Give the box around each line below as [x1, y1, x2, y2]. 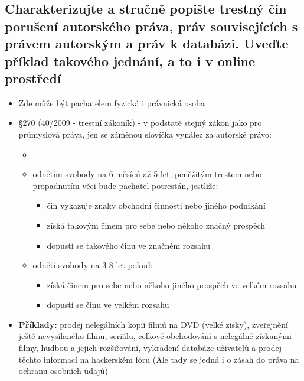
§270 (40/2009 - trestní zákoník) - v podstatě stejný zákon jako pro [18, 116, 262, 129]
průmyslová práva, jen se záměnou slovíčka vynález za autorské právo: [18, 128, 272, 140]
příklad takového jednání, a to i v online [5, 51, 256, 70]
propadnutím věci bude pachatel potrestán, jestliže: [32, 179, 218, 191]
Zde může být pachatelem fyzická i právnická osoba [18, 96, 205, 109]
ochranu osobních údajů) [18, 364, 108, 377]
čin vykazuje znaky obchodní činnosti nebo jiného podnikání [47, 199, 266, 211]
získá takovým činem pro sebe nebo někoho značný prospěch [47, 219, 266, 231]
